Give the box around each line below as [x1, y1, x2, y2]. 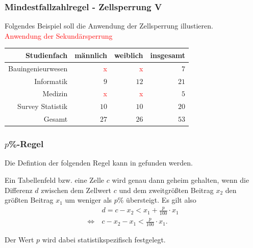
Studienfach [25, 49, 68, 60]
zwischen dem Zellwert [41, 184, 112, 195]
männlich [74, 49, 107, 60]
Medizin [42, 88, 68, 99]
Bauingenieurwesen [8, 63, 68, 73]
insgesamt [150, 49, 186, 60]
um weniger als [65, 195, 112, 205]
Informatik [34, 75, 68, 86]
